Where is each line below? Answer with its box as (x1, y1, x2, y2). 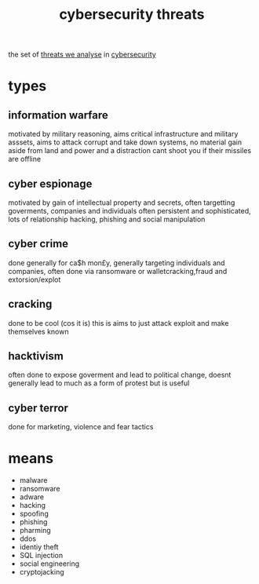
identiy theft (19, 542, 59, 552)
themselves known (8, 327, 69, 336)
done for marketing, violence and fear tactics (8, 422, 154, 432)
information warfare (8, 108, 108, 122)
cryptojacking (19, 568, 64, 577)
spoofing (19, 509, 49, 519)
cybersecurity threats (59, 5, 205, 24)
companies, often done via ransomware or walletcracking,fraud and (8, 266, 228, 276)
